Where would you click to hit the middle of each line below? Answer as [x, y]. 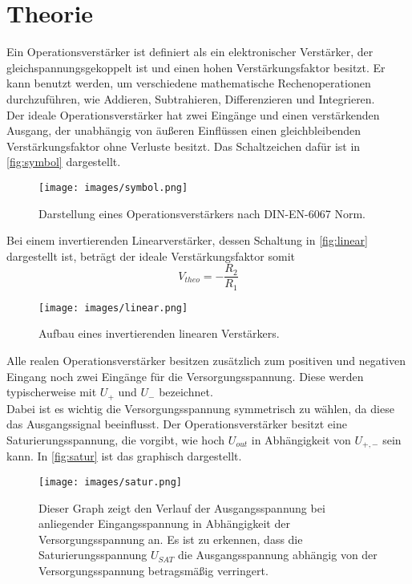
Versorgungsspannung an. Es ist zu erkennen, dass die [171, 539]
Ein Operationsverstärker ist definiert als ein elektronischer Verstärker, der [190, 52]
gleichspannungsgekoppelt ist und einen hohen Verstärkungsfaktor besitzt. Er [196, 67]
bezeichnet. [186, 392]
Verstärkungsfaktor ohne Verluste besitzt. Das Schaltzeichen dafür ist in [184, 146]
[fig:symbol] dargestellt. [64, 162]
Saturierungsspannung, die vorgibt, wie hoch [116, 439]
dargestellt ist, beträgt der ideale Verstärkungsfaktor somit [151, 255]
